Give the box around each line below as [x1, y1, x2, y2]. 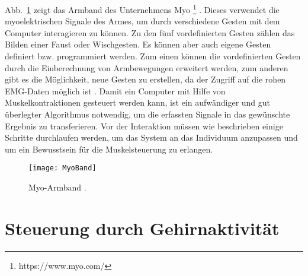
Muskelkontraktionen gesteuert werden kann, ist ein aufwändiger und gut [5, 96, 271, 109]
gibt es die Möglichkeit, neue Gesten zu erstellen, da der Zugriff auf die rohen [5, 73, 286, 85]
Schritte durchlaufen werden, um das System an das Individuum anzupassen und [5, 131, 298, 144]
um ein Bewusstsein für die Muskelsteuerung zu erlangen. [5, 142, 213, 155]
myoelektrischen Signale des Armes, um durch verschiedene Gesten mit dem [5, 15, 280, 27]
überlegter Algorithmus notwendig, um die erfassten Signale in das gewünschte [5, 108, 290, 120]
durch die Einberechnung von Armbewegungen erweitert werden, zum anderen [5, 61, 288, 74]
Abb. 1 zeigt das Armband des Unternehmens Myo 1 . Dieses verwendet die [5, 2, 280, 15]
